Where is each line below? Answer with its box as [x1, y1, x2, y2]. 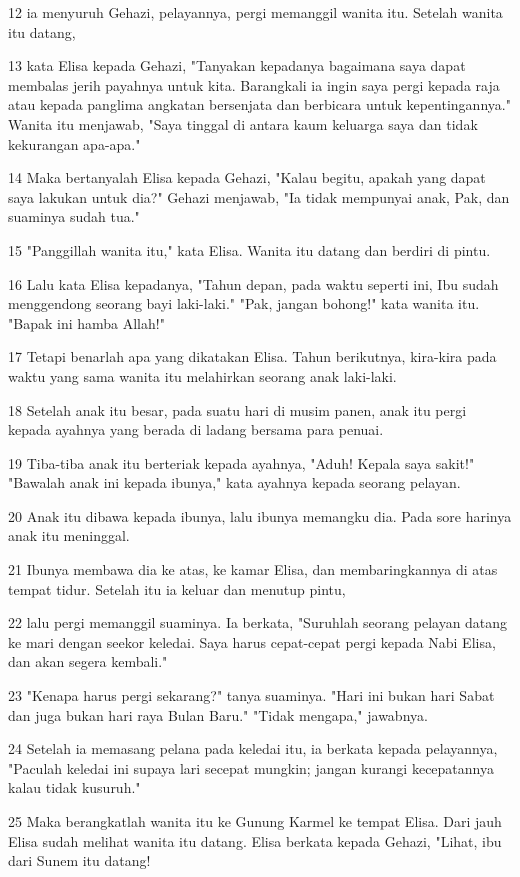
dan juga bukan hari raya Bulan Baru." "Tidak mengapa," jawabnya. [8, 704, 428, 725]
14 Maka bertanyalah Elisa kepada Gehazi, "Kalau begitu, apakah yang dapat [8, 167, 486, 188]
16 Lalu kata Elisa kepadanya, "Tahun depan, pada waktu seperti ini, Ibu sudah [8, 273, 499, 294]
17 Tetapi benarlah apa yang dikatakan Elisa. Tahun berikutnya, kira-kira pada [8, 346, 497, 367]
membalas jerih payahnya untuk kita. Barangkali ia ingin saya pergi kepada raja [8, 74, 500, 95]
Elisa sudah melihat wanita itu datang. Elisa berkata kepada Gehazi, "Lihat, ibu [8, 830, 502, 851]
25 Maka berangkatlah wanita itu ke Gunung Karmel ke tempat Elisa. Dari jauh [8, 811, 502, 831]
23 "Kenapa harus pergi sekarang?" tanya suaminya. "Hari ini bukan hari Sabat [8, 685, 495, 706]
